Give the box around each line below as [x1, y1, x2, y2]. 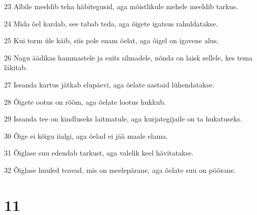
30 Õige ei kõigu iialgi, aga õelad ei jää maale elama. [4, 130, 168, 141]
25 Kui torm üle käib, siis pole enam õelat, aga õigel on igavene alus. [4, 35, 219, 46]
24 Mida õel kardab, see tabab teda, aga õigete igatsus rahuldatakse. [4, 18, 218, 28]
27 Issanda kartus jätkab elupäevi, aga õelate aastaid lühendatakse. [4, 79, 215, 89]
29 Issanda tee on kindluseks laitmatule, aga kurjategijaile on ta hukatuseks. [4, 113, 242, 124]
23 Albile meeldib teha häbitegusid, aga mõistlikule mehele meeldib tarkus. [4, 1, 238, 11]
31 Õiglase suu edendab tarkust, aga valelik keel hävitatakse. [4, 147, 194, 158]
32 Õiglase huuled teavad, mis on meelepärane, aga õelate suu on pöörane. [4, 164, 236, 175]
